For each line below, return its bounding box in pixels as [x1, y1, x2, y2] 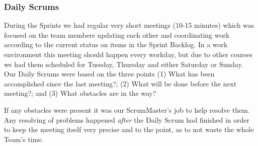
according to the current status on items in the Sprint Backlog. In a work [4, 39, 228, 50]
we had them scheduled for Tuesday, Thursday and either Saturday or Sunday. [4, 59, 243, 69]
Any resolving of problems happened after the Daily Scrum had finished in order [4, 114, 250, 125]
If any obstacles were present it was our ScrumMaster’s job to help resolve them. [4, 104, 250, 115]
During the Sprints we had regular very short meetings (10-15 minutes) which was [4, 20, 254, 30]
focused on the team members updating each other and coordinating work [4, 29, 230, 40]
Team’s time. [4, 134, 44, 144]
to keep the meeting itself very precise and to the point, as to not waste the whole [4, 124, 254, 135]
